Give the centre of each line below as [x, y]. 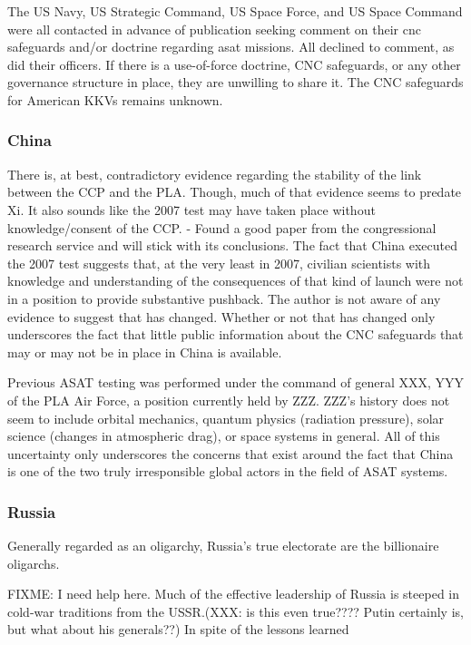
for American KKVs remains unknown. [115, 99]
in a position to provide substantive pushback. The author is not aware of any [224, 298]
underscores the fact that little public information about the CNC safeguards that [235, 334]
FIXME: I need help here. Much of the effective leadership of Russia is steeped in [234, 594]
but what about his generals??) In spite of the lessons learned [178, 629]
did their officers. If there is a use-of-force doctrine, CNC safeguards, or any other [234, 64]
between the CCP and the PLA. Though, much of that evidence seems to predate [235, 192]
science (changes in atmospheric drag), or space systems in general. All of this [224, 436]
